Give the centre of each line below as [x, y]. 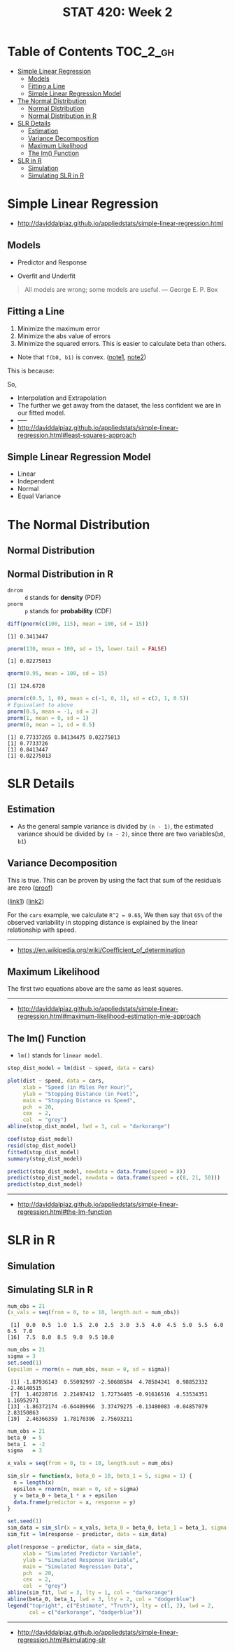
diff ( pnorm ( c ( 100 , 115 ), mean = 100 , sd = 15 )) [78, 624]
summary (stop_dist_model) [45, 1158]
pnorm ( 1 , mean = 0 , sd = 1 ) [48, 718]
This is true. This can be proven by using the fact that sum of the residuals [114, 880]
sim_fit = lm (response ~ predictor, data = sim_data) [87, 1535]
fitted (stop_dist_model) [43, 1152]
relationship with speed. [42, 930]
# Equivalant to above [40, 705]
